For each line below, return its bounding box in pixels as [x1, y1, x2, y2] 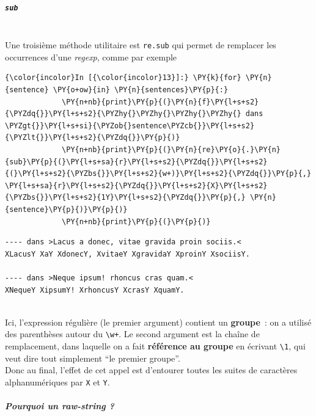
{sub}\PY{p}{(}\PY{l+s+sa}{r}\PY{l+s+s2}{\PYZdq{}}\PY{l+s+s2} [5, 157, 268, 166]
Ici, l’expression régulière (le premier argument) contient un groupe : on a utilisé [5, 315, 312, 328]
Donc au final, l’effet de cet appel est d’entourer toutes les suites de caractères [5, 363, 298, 376]
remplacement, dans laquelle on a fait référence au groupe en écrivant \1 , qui [5, 340, 306, 352]
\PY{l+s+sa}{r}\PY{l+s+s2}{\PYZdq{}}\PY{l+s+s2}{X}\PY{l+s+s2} [5, 181, 268, 190]
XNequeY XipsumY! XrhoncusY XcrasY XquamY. [5, 285, 185, 294]
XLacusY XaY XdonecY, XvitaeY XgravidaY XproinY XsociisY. [5, 249, 250, 258]
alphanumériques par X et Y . [5, 375, 110, 388]
